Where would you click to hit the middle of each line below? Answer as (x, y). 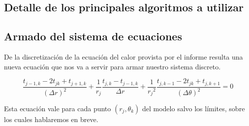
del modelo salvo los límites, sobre (193, 108)
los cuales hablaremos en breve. (51, 119)
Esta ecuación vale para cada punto (58, 108)
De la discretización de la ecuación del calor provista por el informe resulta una (124, 56)
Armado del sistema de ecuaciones (93, 36)
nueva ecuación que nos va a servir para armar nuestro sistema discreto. (112, 66)
